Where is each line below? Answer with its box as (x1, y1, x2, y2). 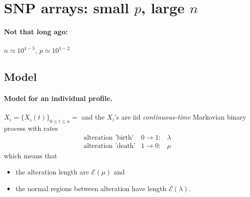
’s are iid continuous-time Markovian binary (114, 112, 247, 122)
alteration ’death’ (83, 142, 136, 149)
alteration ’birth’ (83, 134, 134, 141)
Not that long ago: (4, 26, 68, 36)
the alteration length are (15, 167, 89, 177)
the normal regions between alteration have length (15, 183, 167, 193)
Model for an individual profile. (4, 93, 113, 103)
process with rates (4, 123, 58, 133)
